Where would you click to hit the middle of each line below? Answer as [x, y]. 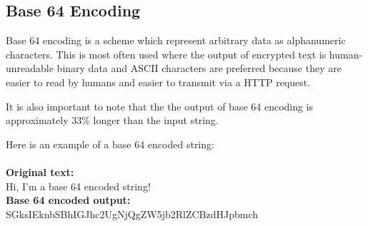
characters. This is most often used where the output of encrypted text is [166, 54]
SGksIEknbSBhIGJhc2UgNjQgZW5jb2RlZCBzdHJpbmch [132, 214]
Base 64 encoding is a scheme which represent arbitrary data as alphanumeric [176, 40]
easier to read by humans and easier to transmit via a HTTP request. [158, 82]
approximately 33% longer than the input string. [112, 120]
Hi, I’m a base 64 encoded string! [78, 186]
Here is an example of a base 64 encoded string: [110, 144]
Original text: [40, 171]
